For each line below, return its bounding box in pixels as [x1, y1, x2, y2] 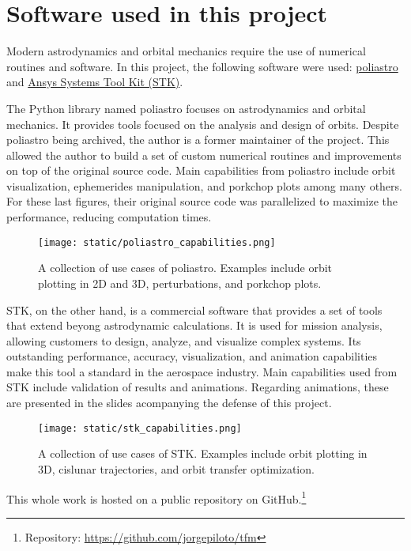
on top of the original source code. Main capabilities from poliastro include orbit [6, 162, 396, 179]
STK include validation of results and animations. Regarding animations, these [6, 379, 389, 395]
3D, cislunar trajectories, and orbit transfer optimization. [38, 460, 315, 477]
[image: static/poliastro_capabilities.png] [38, 236, 276, 248]
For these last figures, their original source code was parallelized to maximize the [6, 193, 398, 209]
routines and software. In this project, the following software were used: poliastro [6, 58, 398, 74]
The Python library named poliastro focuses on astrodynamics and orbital [6, 100, 366, 116]
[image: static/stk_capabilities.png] [38, 422, 242, 434]
